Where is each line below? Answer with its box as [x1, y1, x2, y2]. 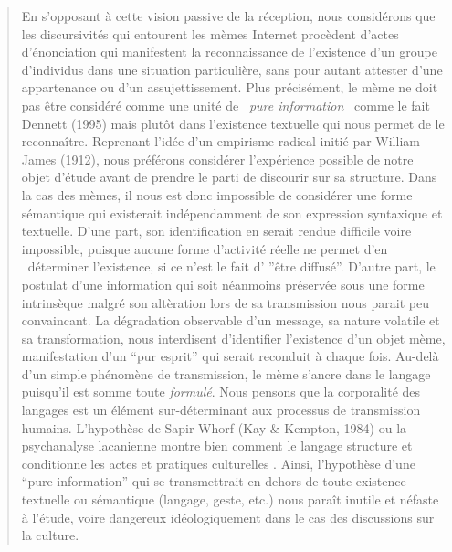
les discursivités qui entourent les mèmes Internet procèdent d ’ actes [21, 24, 399, 43]
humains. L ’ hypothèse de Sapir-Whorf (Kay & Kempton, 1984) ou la [21, 418, 407, 437]
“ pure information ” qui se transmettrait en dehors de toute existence [21, 472, 406, 491]
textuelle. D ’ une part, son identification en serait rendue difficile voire [21, 221, 412, 240]
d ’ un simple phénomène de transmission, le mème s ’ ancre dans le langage [21, 364, 431, 383]
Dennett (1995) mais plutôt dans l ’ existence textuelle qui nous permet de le [21, 113, 445, 133]
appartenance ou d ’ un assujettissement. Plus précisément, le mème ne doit [21, 78, 438, 97]
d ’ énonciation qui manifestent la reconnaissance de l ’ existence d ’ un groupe [21, 42, 437, 61]
